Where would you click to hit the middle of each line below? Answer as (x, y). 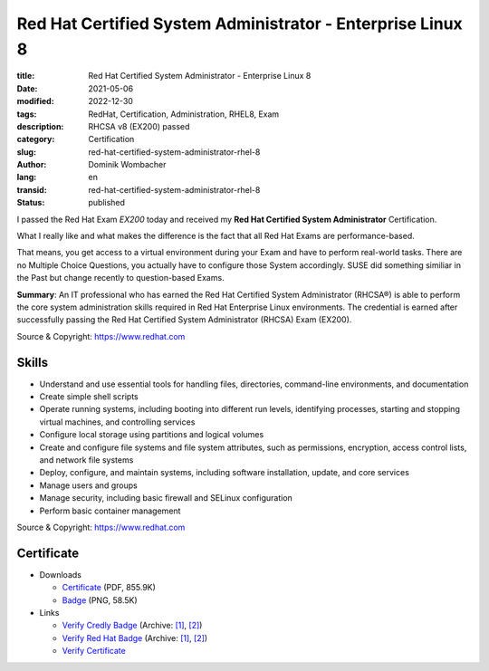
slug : (26, 152)
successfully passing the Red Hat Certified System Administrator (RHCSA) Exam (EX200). (184, 320)
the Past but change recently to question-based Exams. (121, 278)
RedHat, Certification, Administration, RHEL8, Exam (184, 114)
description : (40, 126)
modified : (35, 101)
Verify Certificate (94, 651)
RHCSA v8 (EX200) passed (139, 126)
